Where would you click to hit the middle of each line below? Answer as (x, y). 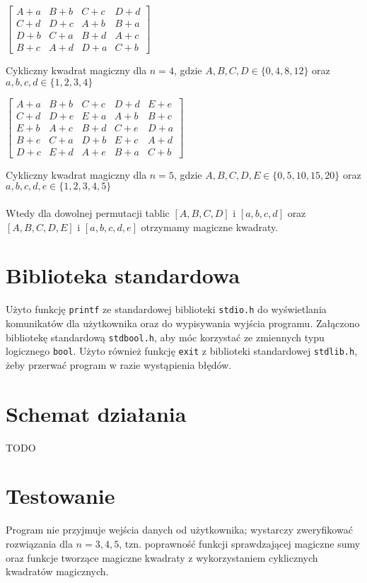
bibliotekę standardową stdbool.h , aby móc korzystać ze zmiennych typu (165, 337)
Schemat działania (96, 413)
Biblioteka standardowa (123, 275)
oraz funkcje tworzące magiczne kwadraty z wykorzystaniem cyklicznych (162, 557)
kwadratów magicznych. (57, 571)
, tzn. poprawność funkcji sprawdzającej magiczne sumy (240, 543)
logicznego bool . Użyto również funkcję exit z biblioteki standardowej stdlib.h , (182, 351)
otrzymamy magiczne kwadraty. (210, 226)
